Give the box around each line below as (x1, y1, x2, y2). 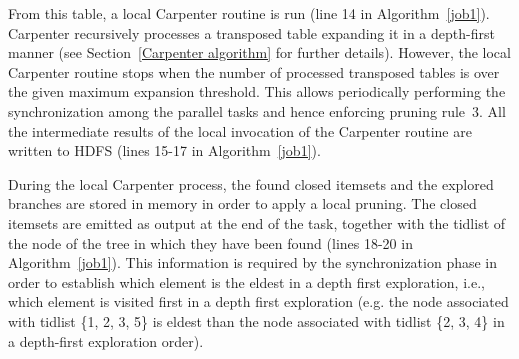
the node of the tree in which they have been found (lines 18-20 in (8, 232, 413, 253)
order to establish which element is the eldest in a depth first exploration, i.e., (8, 271, 485, 292)
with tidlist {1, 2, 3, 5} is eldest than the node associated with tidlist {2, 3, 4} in (8, 310, 505, 331)
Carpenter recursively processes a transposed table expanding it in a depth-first (8, 22, 495, 43)
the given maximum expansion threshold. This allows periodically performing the (8, 81, 506, 102)
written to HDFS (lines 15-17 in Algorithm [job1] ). (8, 140, 321, 161)
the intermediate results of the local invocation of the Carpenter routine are (8, 120, 472, 141)
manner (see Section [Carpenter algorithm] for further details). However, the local (8, 42, 511, 63)
